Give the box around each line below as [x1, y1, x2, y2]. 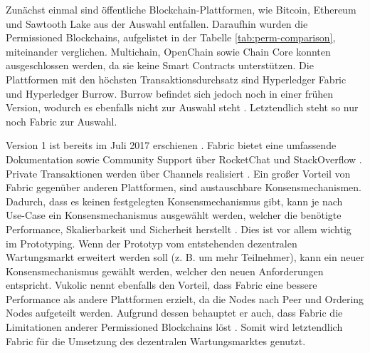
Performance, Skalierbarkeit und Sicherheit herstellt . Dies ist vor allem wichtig [6, 221, 351, 236]
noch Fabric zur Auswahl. [6, 113, 117, 128]
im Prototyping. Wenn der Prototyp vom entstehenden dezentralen [6, 235, 297, 250]
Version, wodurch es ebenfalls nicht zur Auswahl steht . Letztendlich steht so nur [6, 100, 359, 115]
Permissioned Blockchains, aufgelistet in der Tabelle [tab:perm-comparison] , [6, 30, 336, 45]
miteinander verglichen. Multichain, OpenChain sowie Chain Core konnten [6, 44, 331, 58]
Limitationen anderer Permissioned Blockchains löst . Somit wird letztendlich [6, 319, 343, 334]
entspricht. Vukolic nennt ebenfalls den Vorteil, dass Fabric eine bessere [6, 277, 317, 292]
